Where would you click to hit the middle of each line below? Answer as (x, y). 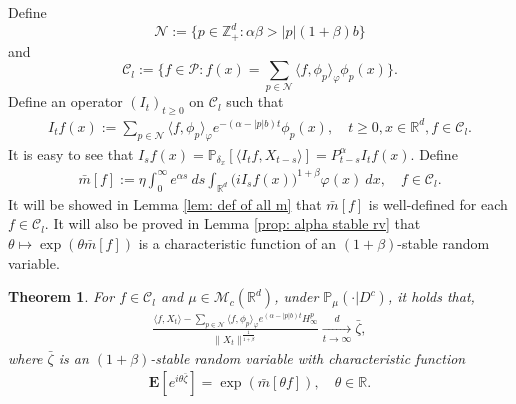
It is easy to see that (71, 153)
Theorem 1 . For (61, 296)
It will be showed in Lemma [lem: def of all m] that (165, 203)
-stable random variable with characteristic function (308, 357)
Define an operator (65, 101)
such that (255, 101)
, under (296, 296)
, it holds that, (431, 296)
